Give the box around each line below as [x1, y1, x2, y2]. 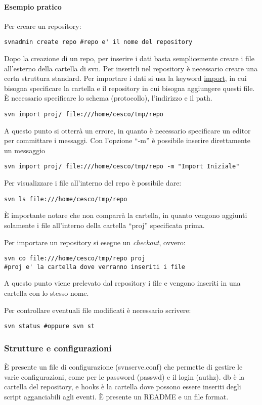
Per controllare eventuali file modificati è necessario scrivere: [4, 304, 191, 315]
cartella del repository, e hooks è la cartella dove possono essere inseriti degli [4, 381, 241, 392]
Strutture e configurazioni [4, 341, 112, 354]
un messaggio [4, 145, 46, 155]
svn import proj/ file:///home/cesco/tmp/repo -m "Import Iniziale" [4, 163, 240, 170]
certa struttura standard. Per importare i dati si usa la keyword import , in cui [4, 73, 247, 83]
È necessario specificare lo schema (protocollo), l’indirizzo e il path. [4, 93, 212, 103]
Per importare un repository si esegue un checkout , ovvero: [4, 237, 186, 247]
